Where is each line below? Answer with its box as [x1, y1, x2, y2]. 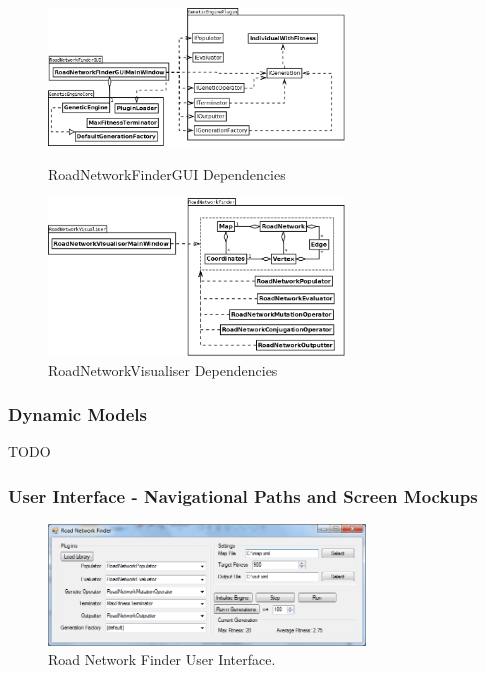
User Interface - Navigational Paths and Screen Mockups [8, 483, 478, 508]
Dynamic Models [8, 402, 147, 427]
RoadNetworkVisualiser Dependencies [48, 359, 278, 380]
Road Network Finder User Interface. [48, 649, 276, 670]
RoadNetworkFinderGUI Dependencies [48, 163, 286, 184]
